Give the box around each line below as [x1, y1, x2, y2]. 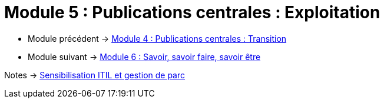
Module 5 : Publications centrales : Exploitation [4, 2, 380, 22]
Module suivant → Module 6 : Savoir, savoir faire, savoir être [28, 51, 261, 62]
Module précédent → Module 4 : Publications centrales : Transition [28, 33, 287, 44]
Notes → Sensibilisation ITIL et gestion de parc [4, 69, 186, 80]
